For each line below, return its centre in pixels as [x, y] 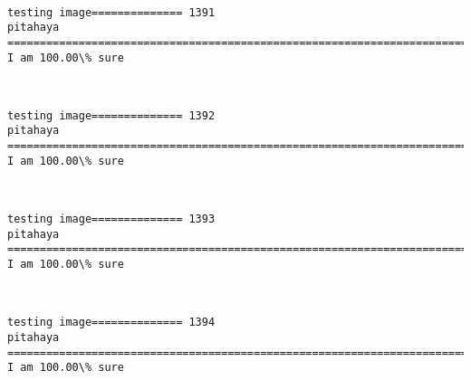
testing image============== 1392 [111, 115]
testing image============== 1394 [111, 323]
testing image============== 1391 [111, 12]
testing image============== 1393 [111, 219]
